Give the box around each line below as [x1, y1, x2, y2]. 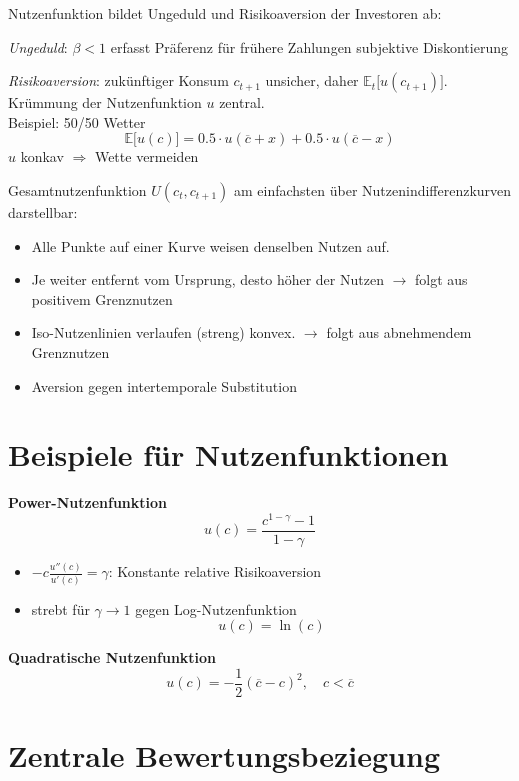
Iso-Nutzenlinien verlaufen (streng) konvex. [31, 322, 296, 343]
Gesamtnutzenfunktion [8, 179, 147, 200]
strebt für [31, 598, 90, 619]
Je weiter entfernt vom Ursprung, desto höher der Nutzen [31, 269, 384, 290]
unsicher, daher [265, 70, 359, 91]
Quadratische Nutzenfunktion [8, 647, 217, 668]
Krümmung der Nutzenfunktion [8, 92, 202, 113]
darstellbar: [8, 201, 78, 222]
